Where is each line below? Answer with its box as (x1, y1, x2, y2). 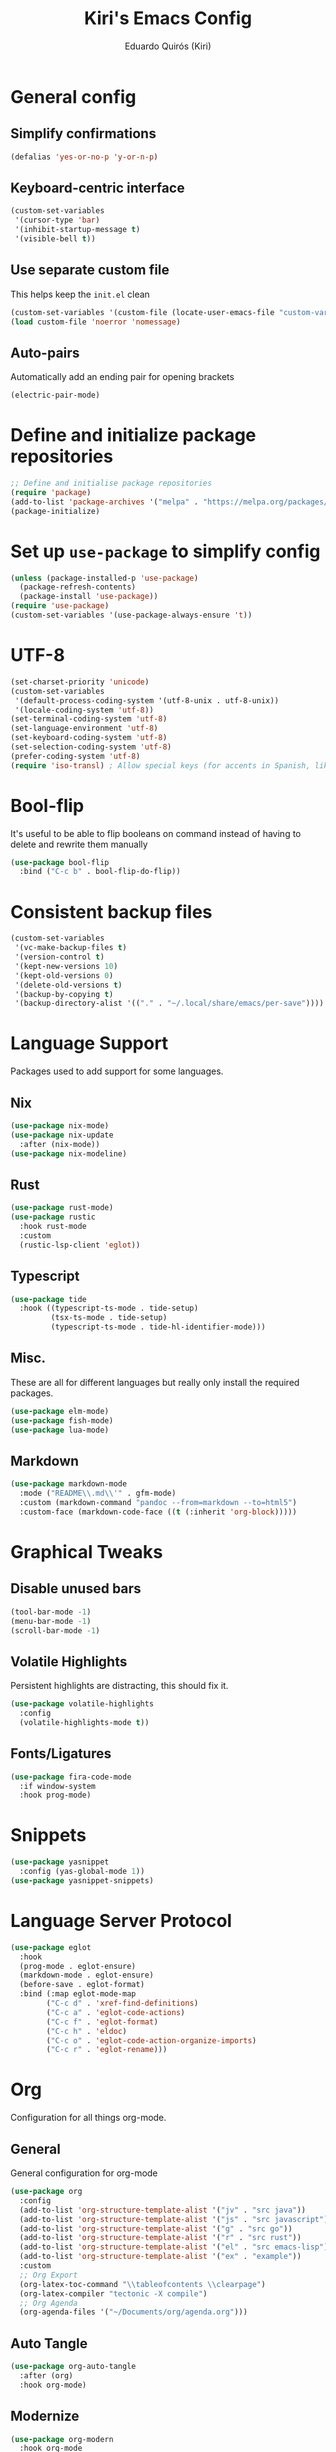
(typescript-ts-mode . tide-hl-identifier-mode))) (50, 1322, 267, 1332)
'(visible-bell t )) (14, 234, 97, 244)
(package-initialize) (10, 506, 101, 516)
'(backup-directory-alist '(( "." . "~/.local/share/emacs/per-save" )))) (14, 998, 325, 1009)
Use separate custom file (10, 262, 170, 279)
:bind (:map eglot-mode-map (19, 1989, 137, 1999)
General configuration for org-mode (10, 2167, 158, 2179)
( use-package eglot (10, 1942, 92, 1952)
